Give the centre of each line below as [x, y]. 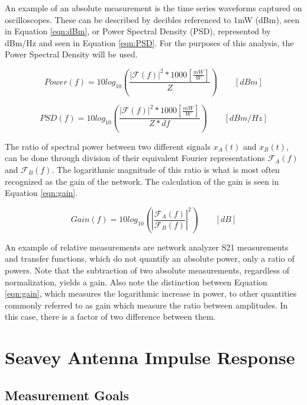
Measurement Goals [67, 395]
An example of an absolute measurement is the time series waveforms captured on [153, 8]
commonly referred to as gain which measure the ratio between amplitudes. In [146, 305]
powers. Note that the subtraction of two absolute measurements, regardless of [147, 270]
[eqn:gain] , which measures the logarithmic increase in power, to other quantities [151, 293]
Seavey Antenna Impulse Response [150, 357]
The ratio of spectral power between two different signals [108, 146]
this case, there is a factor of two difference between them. [110, 316]
